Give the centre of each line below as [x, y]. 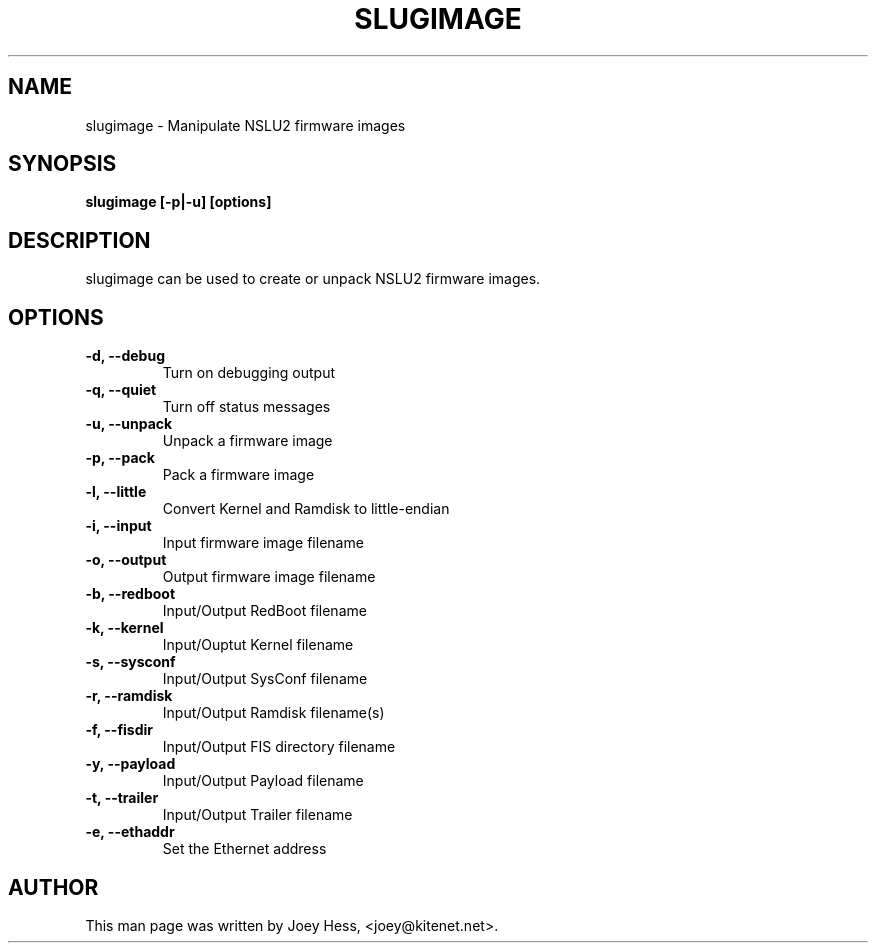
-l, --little [116, 492]
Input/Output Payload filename [263, 781]
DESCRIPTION [79, 240]
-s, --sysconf [130, 662]
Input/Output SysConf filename [265, 679]
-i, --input [118, 526]
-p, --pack [120, 458]
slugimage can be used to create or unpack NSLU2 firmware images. [313, 279]
